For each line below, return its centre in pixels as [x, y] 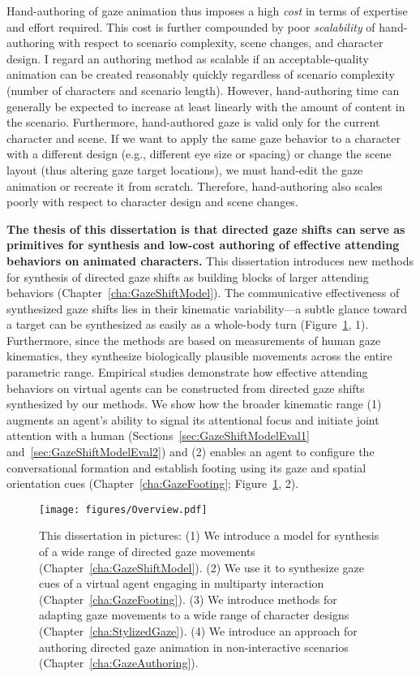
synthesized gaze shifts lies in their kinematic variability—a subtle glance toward [207, 308]
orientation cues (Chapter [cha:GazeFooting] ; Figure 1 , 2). [153, 483]
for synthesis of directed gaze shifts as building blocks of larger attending [188, 276]
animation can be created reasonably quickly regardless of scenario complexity [201, 74]
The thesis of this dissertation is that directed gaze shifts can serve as [206, 229]
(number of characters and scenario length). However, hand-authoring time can [203, 90]
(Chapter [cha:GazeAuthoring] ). [119, 663]
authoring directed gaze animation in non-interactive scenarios [194, 647]
